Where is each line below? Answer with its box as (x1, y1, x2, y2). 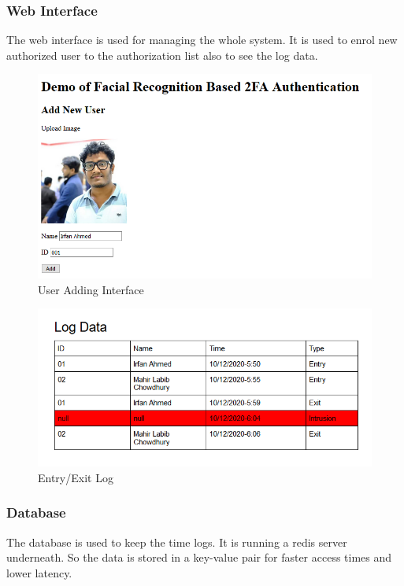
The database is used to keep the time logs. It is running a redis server (6, 533, 347, 550)
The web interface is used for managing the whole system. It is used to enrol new (6, 31, 398, 48)
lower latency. (6, 564, 72, 580)
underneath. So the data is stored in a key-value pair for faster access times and (6, 549, 392, 566)
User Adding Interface (38, 281, 144, 297)
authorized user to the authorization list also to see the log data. (6, 46, 318, 63)
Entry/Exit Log (38, 469, 113, 485)
